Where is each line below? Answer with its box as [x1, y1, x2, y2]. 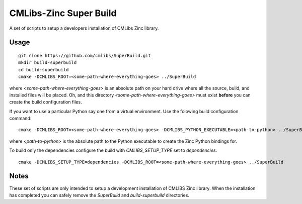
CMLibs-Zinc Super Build [9, 8, 117, 19]
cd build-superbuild [18, 67, 69, 72]
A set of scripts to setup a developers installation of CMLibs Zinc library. [9, 25, 159, 31]
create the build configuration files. [9, 99, 83, 105]
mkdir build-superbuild [18, 60, 77, 65]
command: [9, 116, 32, 122]
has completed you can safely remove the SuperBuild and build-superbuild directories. [9, 192, 190, 198]
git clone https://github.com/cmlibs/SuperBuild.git [18, 53, 151, 58]
